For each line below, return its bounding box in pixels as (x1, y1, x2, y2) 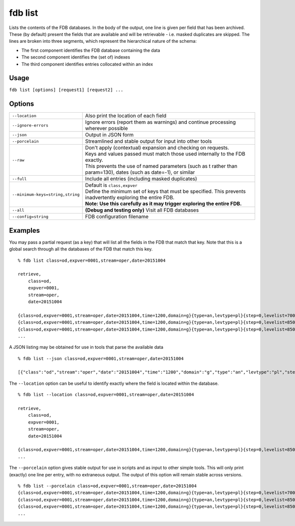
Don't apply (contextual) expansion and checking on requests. (85, 144, 230, 151)
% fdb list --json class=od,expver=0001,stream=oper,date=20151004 (18, 356, 184, 361)
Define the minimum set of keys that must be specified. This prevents (85, 188, 246, 195)
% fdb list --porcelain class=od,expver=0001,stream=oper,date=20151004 (18, 483, 197, 489)
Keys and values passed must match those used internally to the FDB (85, 151, 245, 157)
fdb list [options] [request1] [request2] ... (9, 87, 123, 93)
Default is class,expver (85, 182, 138, 189)
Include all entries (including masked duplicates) (85, 175, 198, 182)
